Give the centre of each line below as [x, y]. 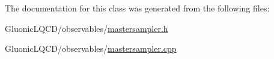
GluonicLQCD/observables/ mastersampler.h [87, 28]
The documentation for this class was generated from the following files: [137, 8]
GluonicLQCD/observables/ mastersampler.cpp [91, 48]
